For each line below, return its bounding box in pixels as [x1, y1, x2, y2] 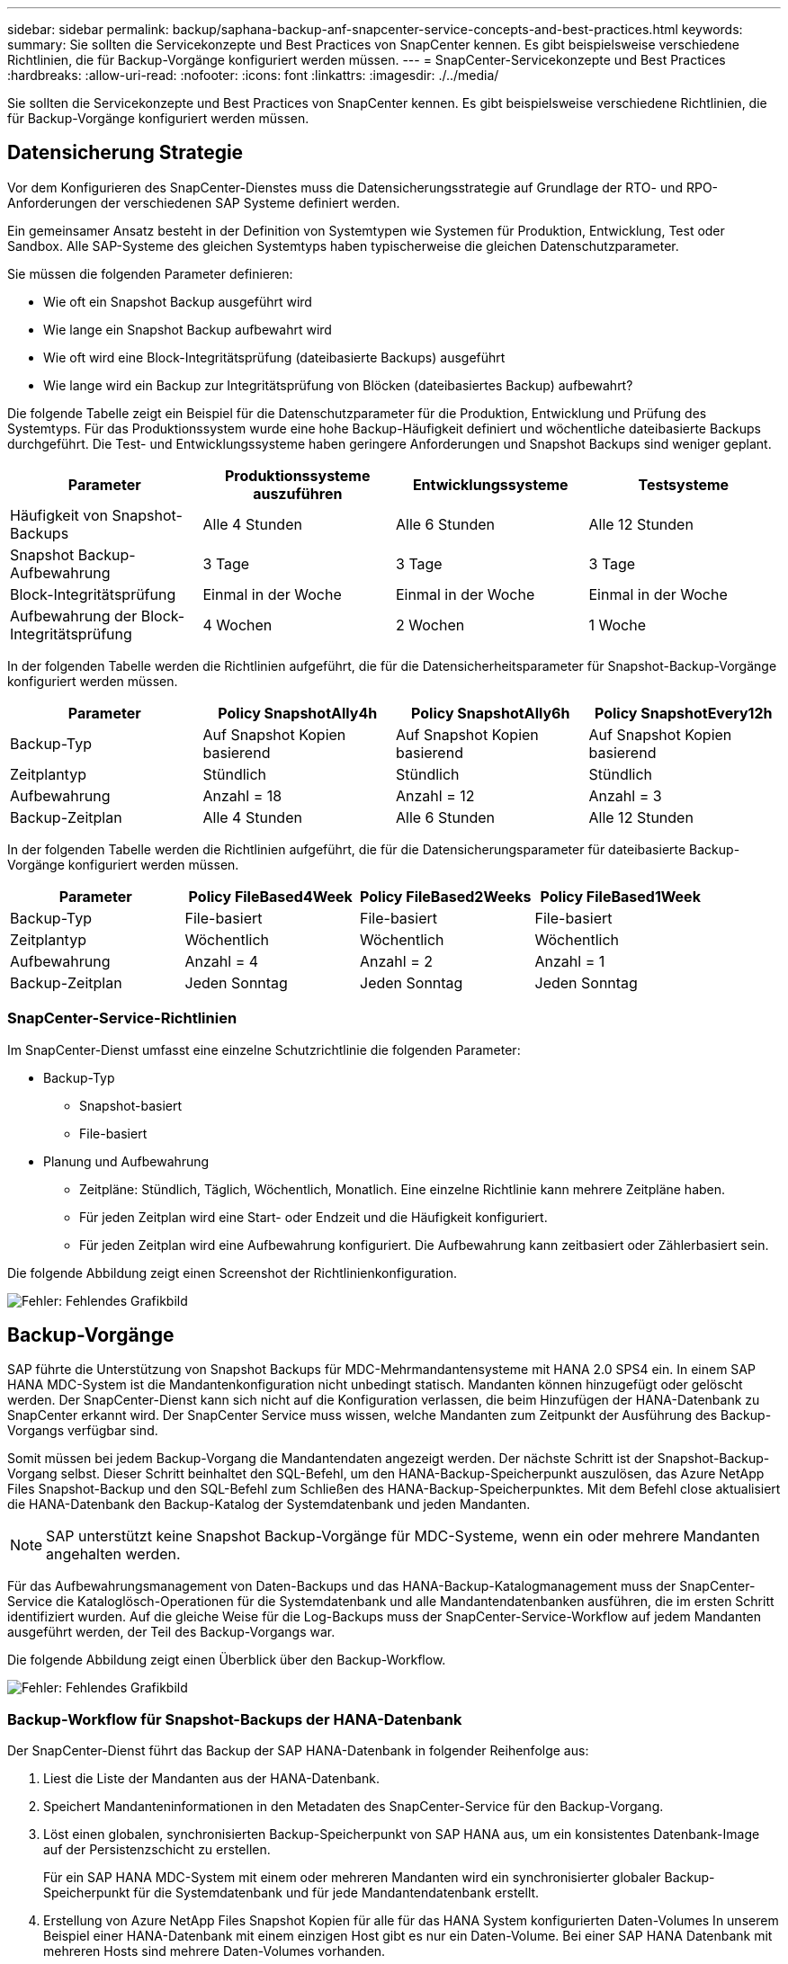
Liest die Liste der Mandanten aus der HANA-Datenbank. [43, 1771, 380, 1787]
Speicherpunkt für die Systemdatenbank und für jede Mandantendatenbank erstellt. [43, 1885, 540, 1901]
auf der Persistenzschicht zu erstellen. [43, 1842, 271, 1858]
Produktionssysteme [225, 466, 371, 485]
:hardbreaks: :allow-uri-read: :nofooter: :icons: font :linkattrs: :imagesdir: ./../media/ [7, 67, 499, 83]
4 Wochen [202, 615, 273, 634]
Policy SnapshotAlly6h [411, 703, 570, 722]
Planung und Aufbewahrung [43, 1153, 210, 1169]
